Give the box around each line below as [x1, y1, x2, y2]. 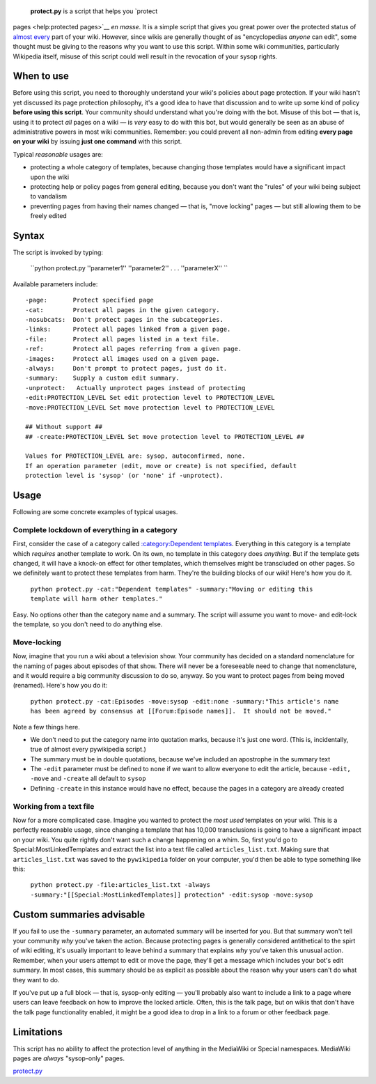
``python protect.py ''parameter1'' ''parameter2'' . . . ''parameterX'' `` [30, 264, 228, 272]
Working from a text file [13, 801, 95, 811]
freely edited [30, 212, 68, 220]
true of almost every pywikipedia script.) [30, 745, 146, 754]
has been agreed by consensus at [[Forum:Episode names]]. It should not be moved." [30, 707, 332, 715]
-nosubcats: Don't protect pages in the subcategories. [25, 316, 224, 324]
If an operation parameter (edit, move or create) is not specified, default [25, 462, 297, 470]
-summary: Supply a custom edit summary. [25, 374, 180, 382]
